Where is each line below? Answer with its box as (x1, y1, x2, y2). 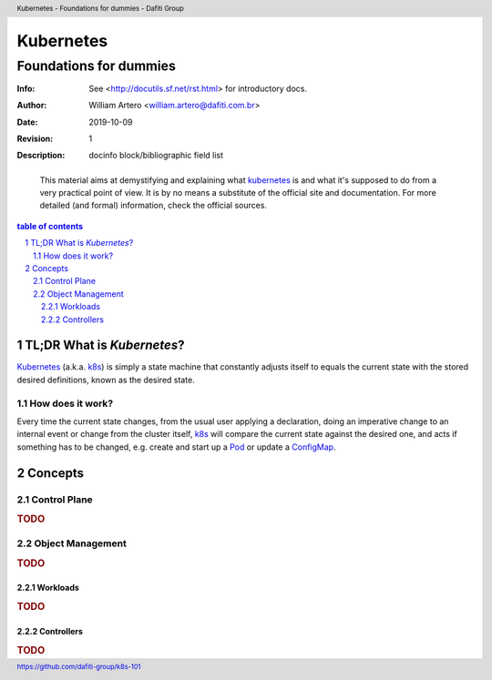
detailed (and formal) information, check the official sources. (39, 200, 268, 211)
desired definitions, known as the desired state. (16, 374, 195, 385)
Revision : (16, 133, 54, 144)
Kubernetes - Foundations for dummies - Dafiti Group (16, 4, 184, 13)
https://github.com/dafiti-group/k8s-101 (16, 663, 141, 672)
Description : (16, 150, 66, 161)
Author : (16, 100, 47, 111)
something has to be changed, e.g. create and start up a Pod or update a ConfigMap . (16, 441, 336, 452)
